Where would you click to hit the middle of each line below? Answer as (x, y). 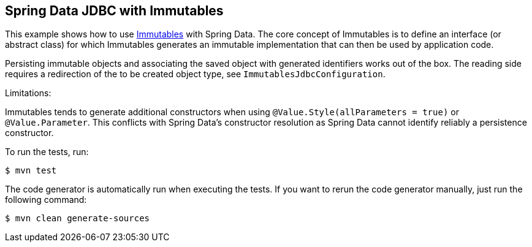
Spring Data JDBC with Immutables (114, 11)
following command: (46, 200)
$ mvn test (31, 171)
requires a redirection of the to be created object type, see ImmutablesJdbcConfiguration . (195, 74)
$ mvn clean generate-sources (78, 218)
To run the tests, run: (47, 152)
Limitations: (28, 93)
